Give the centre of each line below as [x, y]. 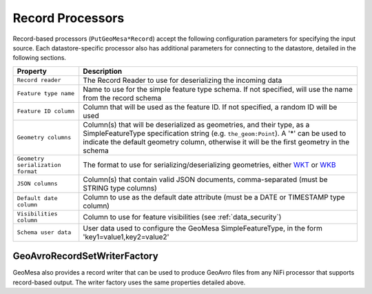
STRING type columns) [120, 188]
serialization [39, 165]
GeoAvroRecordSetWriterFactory [85, 256]
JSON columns [37, 184]
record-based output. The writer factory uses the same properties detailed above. [129, 282]
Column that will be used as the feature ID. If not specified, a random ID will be [210, 107]
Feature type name [46, 94]
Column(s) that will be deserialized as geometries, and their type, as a [196, 124]
